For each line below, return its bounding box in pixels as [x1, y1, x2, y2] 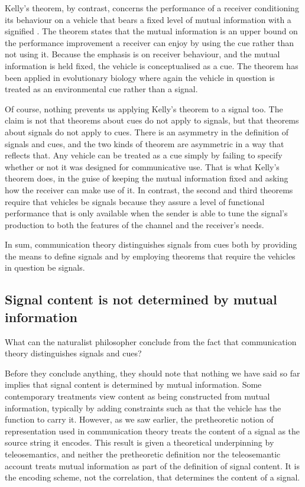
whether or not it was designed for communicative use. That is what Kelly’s [5, 160, 280, 173]
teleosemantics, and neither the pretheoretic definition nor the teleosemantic [5, 448, 281, 460]
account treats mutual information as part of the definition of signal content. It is [5, 459, 300, 472]
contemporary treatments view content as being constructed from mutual [5, 390, 270, 402]
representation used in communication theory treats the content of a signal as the [5, 424, 300, 437]
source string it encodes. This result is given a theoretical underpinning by [5, 436, 274, 449]
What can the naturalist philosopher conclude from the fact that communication [5, 335, 297, 348]
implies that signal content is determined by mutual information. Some [5, 378, 262, 391]
